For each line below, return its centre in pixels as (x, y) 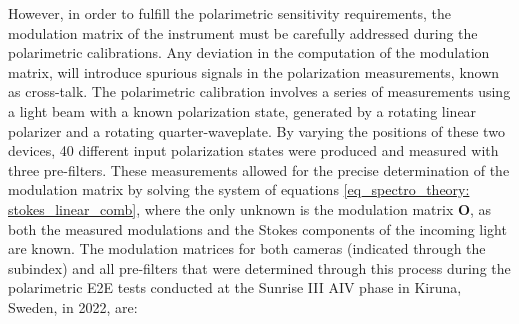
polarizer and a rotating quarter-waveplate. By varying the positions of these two (256, 130)
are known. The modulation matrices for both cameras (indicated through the (247, 248)
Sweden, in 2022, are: (73, 306)
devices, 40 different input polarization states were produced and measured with (253, 150)
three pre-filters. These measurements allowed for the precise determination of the (259, 169)
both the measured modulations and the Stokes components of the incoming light (257, 228)
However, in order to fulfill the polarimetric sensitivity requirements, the (230, 13)
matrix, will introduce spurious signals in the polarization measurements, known (254, 71)
